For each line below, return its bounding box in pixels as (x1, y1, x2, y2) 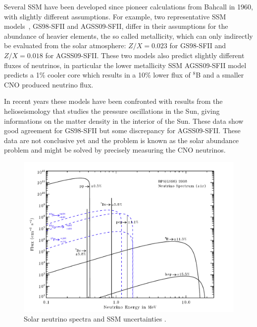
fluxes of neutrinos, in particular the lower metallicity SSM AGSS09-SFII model (4, 60, 247, 70)
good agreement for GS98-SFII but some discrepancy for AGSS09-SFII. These (4, 125, 241, 136)
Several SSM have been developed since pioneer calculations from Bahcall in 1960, (4, 1, 253, 11)
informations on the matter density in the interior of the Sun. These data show (4, 115, 244, 126)
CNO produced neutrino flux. (4, 79, 94, 89)
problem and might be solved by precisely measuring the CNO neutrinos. (4, 145, 226, 155)
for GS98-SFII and (169, 40, 226, 51)
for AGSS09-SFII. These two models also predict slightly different (45, 50, 245, 60)
